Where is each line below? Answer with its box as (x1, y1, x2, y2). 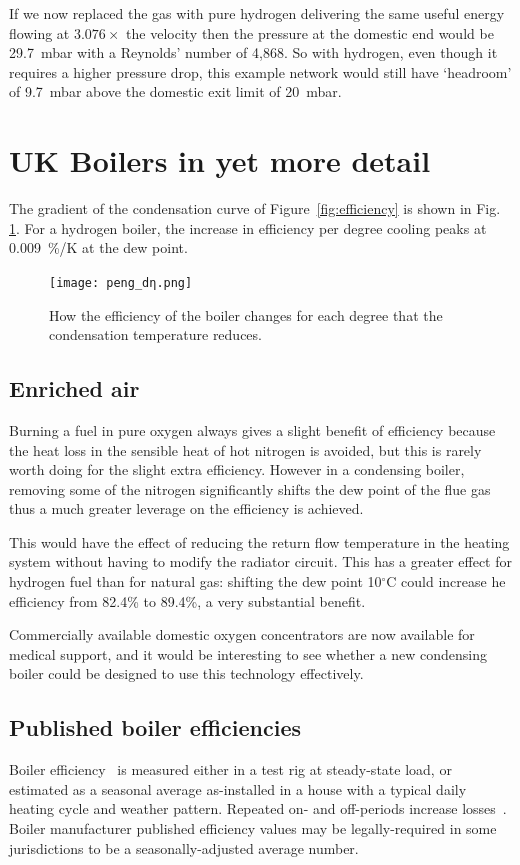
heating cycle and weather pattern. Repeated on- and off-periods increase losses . (9, 798, 507, 819)
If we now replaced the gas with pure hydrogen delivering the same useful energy (9, 3, 505, 23)
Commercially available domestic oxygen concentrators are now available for (9, 624, 475, 645)
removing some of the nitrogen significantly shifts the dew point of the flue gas (9, 478, 491, 499)
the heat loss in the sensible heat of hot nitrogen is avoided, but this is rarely (9, 439, 482, 460)
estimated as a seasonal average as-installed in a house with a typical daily (9, 778, 467, 799)
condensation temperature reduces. (49, 324, 262, 345)
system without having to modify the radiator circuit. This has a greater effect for (9, 551, 512, 572)
